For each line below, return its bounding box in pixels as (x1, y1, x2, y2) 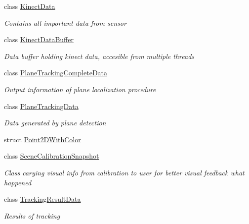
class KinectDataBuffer (4, 34, 74, 45)
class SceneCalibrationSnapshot (4, 151, 99, 161)
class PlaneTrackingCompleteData (4, 67, 108, 78)
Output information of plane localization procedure (4, 84, 156, 94)
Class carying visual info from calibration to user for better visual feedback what (4, 167, 245, 177)
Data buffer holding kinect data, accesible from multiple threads (4, 51, 195, 61)
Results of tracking (4, 210, 60, 221)
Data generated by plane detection (4, 117, 106, 128)
